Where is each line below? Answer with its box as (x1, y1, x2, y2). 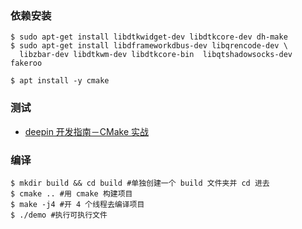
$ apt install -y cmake (10, 76, 110, 86)
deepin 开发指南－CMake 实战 (24, 125, 150, 137)
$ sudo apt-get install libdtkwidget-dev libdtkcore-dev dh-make (10, 32, 288, 42)
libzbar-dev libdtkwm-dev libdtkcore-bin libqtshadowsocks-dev (19, 50, 293, 60)
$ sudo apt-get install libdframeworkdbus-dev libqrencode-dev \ (10, 41, 288, 51)
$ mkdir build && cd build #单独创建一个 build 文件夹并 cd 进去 (10, 178, 270, 188)
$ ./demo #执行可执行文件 (10, 210, 108, 220)
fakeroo (10, 58, 43, 69)
